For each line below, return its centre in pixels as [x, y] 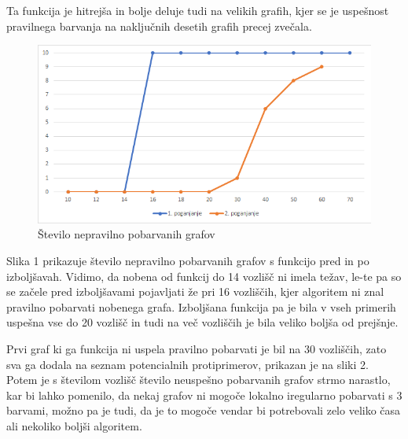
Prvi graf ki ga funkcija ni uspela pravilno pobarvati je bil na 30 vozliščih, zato [197, 348]
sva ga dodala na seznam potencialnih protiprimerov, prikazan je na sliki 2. [187, 364]
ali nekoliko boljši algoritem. [74, 425]
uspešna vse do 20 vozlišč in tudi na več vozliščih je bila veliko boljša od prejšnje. [202, 322]
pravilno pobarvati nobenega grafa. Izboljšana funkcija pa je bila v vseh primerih [201, 306]
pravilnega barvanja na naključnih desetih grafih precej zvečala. [159, 26]
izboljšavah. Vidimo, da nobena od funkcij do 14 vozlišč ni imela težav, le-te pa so [204, 276]
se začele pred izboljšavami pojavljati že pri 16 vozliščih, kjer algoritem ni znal [195, 291]
